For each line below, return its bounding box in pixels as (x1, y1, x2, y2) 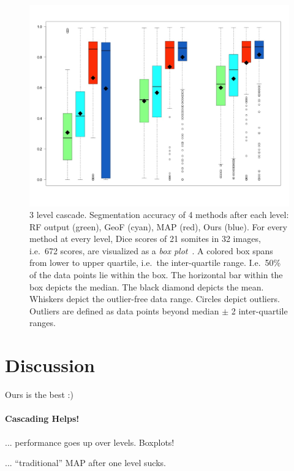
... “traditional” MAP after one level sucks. (5, 456, 166, 469)
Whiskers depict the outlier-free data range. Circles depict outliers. (29, 292, 280, 305)
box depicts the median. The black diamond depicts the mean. (29, 280, 264, 293)
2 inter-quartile (231, 304, 288, 317)
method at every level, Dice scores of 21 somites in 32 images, (29, 232, 261, 245)
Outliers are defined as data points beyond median (29, 304, 219, 317)
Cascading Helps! (5, 412, 80, 425)
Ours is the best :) (5, 388, 73, 401)
